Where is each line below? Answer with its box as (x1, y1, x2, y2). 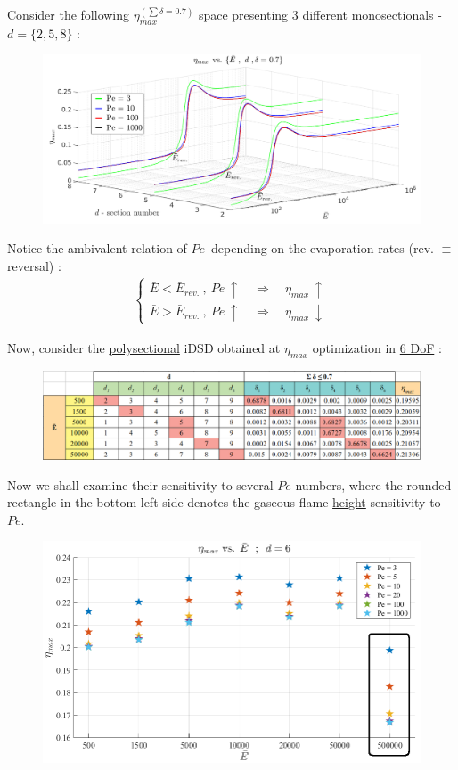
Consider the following (7, 5, 130, 23)
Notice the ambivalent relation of (7, 239, 187, 258)
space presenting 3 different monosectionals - (198, 5, 442, 23)
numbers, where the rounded (295, 475, 452, 494)
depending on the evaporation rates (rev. (211, 239, 434, 258)
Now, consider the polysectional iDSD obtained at (7, 338, 281, 356)
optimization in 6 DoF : (312, 338, 442, 356)
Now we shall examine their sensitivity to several (7, 475, 274, 494)
